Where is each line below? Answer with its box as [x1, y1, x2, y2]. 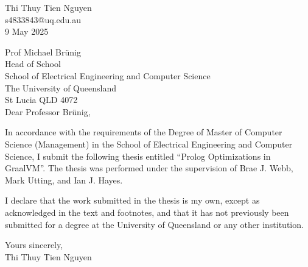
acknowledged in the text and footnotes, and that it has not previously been [5, 205, 289, 218]
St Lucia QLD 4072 [5, 93, 78, 106]
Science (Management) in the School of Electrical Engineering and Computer [5, 137, 293, 150]
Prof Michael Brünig [5, 45, 81, 58]
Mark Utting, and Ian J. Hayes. [5, 173, 123, 186]
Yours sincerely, [5, 238, 63, 251]
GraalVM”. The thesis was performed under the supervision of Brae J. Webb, [5, 162, 293, 174]
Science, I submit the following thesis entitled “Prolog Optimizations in [5, 149, 271, 162]
